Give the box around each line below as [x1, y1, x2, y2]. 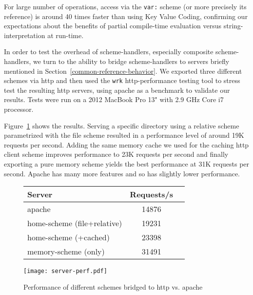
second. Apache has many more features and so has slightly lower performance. [4, 168, 240, 178]
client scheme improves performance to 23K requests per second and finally [4, 149, 229, 159]
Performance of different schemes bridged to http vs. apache [23, 281, 203, 292]
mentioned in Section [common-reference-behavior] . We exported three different [4, 65, 242, 76]
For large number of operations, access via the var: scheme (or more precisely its [4, 1, 247, 11]
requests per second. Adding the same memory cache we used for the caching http [4, 139, 249, 149]
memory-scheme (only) [27, 246, 105, 257]
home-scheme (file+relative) [27, 217, 122, 229]
